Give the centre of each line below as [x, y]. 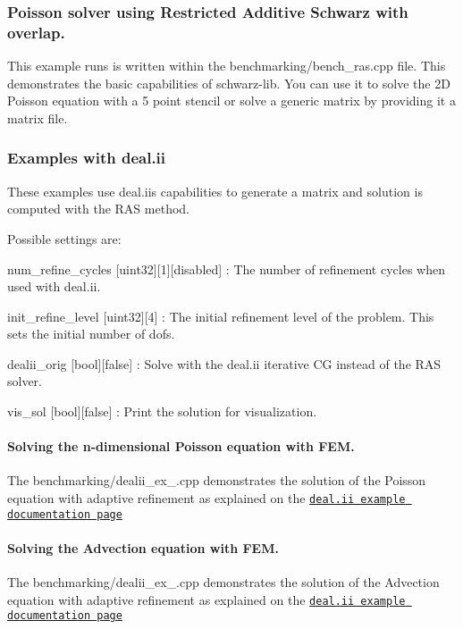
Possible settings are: [64, 238]
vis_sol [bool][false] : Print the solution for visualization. [162, 411]
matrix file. [38, 117]
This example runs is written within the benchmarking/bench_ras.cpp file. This [227, 66]
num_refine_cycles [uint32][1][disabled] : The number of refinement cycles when [226, 268]
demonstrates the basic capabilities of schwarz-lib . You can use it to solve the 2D [229, 83]
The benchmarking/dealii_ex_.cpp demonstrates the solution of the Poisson [217, 480]
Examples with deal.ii [87, 158]
